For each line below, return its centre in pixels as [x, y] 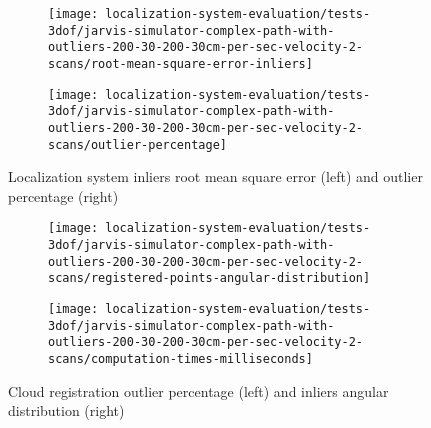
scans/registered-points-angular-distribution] [209, 278]
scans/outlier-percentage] [137, 144]
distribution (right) [66, 410]
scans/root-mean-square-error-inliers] [180, 63]
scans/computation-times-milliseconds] [180, 359]
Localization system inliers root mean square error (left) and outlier [215, 176]
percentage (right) [63, 195]
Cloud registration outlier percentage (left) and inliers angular [198, 390]
